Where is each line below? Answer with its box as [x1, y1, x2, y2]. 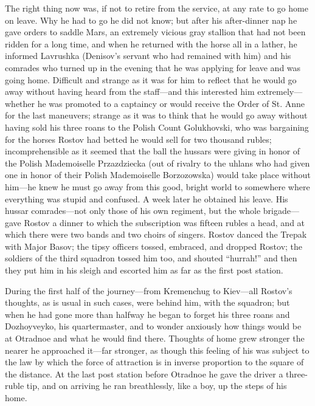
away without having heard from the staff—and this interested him [5, 85, 255, 98]
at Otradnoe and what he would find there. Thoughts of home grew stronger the [5, 332, 305, 345]
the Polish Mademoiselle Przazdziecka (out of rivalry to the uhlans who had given [5, 156, 310, 169]
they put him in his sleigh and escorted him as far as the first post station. [5, 264, 283, 277]
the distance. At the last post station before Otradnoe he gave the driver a [5, 367, 283, 380]
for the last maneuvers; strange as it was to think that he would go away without [5, 109, 308, 122]
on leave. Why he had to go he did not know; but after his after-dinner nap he [5, 13, 297, 26]
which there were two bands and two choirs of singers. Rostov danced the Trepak [5, 228, 307, 241]
